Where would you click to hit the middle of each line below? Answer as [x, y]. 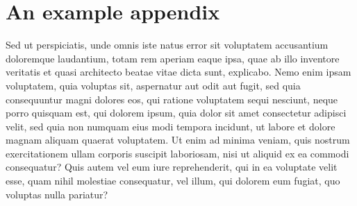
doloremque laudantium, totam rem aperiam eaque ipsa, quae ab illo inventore [173, 58]
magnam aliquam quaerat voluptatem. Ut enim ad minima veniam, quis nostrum [178, 140]
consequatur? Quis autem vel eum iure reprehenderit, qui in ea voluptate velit [172, 167]
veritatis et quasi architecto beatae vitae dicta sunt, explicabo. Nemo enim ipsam [178, 72]
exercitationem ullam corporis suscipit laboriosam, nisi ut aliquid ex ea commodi [177, 153]
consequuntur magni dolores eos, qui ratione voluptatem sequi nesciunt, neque [172, 99]
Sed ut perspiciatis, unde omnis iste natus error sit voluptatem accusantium [167, 45]
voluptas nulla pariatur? [57, 194]
